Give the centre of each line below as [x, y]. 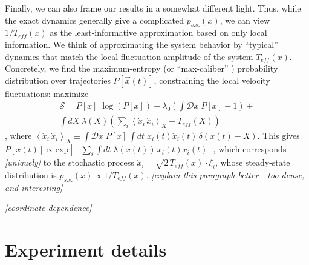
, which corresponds [250, 149]
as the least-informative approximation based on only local [158, 32]
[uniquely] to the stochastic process [70, 162]
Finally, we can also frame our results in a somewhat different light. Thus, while [153, 8]
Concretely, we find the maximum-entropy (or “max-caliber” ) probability [141, 68]
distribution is [31, 175]
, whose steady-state [252, 162]
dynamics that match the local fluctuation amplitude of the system [129, 56]
